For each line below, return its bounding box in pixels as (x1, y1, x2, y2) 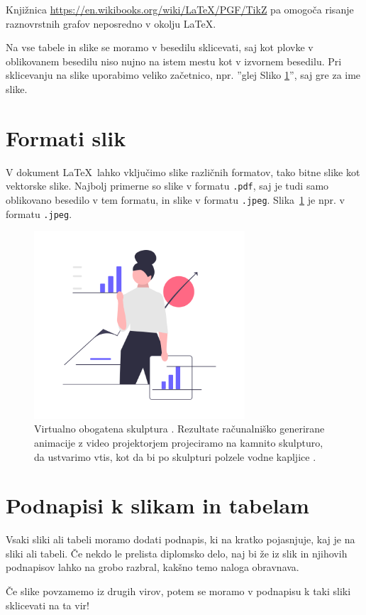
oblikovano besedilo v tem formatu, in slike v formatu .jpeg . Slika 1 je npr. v (6, 192, 345, 207)
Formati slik (6, 123, 126, 152)
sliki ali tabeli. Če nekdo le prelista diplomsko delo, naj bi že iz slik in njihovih (6, 545, 348, 560)
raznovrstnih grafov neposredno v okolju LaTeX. (6, 16, 216, 31)
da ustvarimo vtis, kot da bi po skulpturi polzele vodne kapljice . (34, 449, 316, 464)
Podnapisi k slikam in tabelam (6, 491, 309, 520)
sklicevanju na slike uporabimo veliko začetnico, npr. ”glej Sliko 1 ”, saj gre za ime (6, 67, 361, 82)
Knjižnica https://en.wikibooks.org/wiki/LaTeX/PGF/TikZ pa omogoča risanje (6, 2, 354, 16)
